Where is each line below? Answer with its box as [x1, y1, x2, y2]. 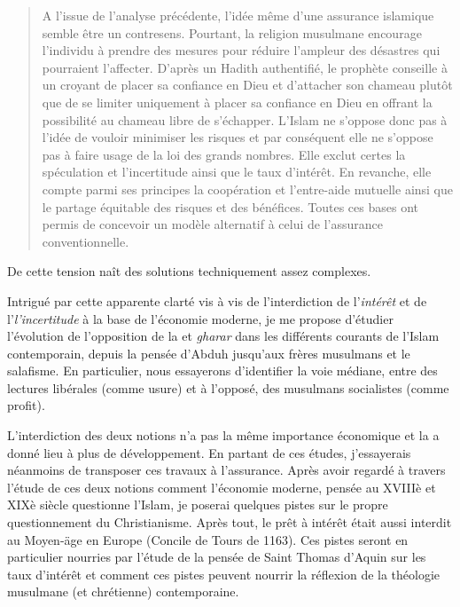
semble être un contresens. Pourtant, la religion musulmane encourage [42, 23, 422, 42]
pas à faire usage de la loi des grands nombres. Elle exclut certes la [42, 145, 406, 163]
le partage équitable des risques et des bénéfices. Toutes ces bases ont [42, 197, 418, 216]
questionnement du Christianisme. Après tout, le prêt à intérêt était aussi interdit [7, 513, 452, 532]
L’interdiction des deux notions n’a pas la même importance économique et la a [7, 426, 440, 445]
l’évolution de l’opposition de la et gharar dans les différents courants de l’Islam [7, 327, 440, 345]
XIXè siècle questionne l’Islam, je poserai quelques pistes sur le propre [7, 495, 388, 514]
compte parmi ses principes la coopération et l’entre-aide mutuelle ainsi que [42, 179, 454, 198]
